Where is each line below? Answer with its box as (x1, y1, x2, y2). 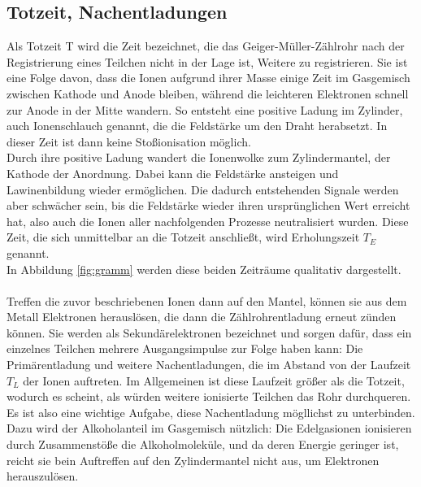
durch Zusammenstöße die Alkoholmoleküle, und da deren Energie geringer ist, (7, 436, 399, 453)
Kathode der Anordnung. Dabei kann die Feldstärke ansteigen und (7, 164, 339, 181)
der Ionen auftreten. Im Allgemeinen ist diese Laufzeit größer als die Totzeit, (23, 372, 405, 389)
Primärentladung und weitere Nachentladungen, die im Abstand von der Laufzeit (7, 356, 411, 373)
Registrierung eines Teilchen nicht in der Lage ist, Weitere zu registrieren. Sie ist (7, 53, 408, 70)
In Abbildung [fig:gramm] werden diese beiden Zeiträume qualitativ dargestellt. (7, 260, 401, 277)
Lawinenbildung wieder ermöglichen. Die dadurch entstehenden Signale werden (7, 180, 399, 198)
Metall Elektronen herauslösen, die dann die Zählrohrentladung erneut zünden (7, 308, 397, 325)
